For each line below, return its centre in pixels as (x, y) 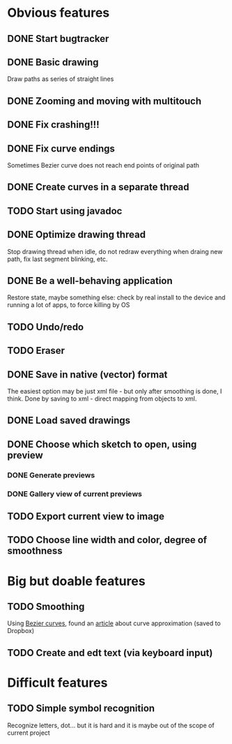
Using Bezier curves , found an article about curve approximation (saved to (114, 623)
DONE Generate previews (51, 475)
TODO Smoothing (46, 606)
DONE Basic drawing (53, 62)
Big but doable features (76, 581)
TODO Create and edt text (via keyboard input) (110, 653)
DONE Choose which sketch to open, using (102, 444)
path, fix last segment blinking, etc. (57, 259)
